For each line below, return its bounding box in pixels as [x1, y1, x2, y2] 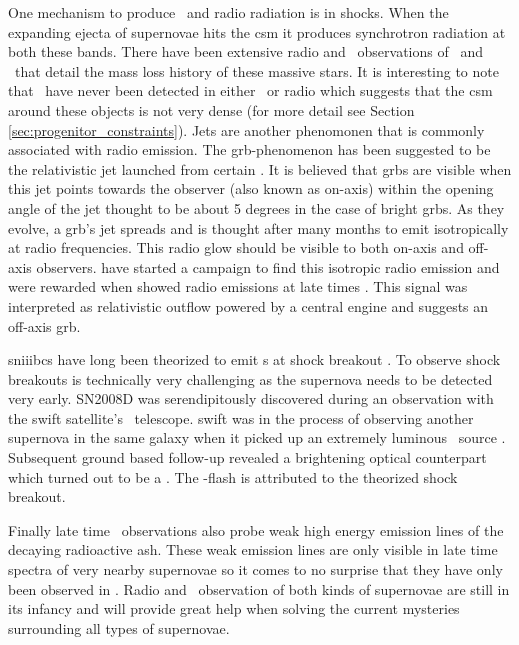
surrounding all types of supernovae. [8, 617, 230, 638]
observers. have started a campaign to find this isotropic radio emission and [36, 256, 500, 277]
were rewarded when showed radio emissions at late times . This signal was [8, 276, 468, 297]
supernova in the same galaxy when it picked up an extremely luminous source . [8, 427, 506, 448]
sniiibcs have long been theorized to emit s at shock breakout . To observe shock [8, 349, 501, 370]
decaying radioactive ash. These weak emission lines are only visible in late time [8, 539, 498, 560]
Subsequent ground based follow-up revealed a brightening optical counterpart [8, 447, 487, 468]
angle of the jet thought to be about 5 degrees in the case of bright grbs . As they [8, 197, 505, 218]
